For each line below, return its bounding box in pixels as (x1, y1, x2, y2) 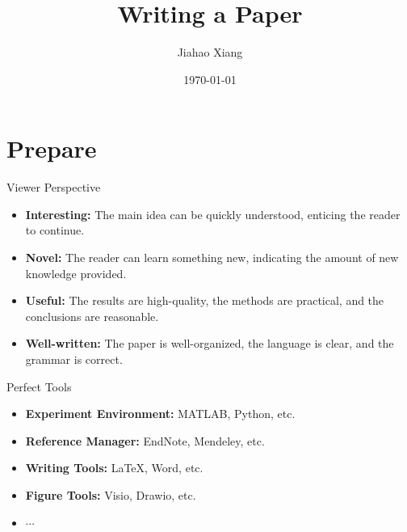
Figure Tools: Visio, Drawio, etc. (25, 486, 196, 503)
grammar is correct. (25, 351, 123, 367)
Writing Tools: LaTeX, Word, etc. (25, 459, 203, 476)
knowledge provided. (25, 264, 127, 281)
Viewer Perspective (6, 179, 101, 196)
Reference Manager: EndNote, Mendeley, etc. (25, 432, 265, 449)
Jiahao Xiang (177, 44, 243, 61)
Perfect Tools (6, 378, 72, 395)
